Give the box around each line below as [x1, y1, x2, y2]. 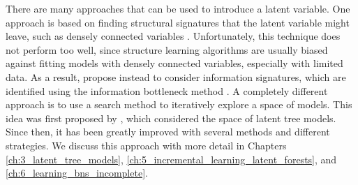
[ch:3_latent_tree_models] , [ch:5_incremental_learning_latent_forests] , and [6, 151, 337, 166]
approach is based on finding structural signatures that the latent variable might [6, 15, 350, 29]
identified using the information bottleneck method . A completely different [6, 83, 328, 98]
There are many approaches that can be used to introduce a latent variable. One [6, 1, 350, 15]
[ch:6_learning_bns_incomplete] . [6, 165, 148, 180]
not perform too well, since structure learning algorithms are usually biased [6, 42, 328, 57]
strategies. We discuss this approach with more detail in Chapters [6, 138, 287, 152]
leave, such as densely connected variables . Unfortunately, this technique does [6, 29, 341, 43]
